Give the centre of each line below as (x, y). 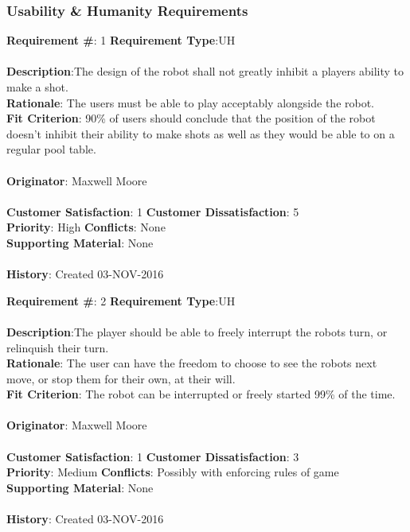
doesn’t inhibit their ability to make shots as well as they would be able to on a (201, 133)
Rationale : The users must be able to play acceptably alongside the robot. (191, 102)
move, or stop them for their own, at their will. (121, 378)
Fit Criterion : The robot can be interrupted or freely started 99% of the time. (201, 394)
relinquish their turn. (58, 347)
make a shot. (37, 87)
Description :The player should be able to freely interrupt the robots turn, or (197, 331)
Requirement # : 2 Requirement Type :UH (121, 300)
